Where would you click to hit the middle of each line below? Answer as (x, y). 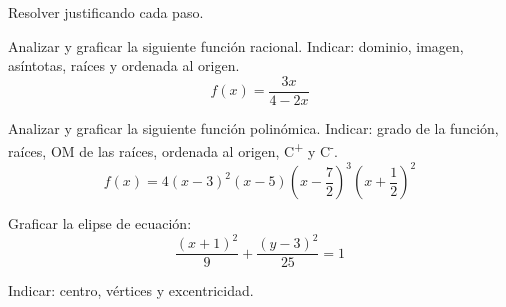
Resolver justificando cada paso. (106, 12)
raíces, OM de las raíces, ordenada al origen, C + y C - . (173, 150)
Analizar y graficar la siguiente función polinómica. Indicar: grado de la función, (253, 127)
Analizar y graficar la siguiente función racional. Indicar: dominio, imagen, (236, 45)
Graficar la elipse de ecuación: (100, 223)
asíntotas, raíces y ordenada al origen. (124, 65)
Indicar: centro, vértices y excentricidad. (131, 290)
